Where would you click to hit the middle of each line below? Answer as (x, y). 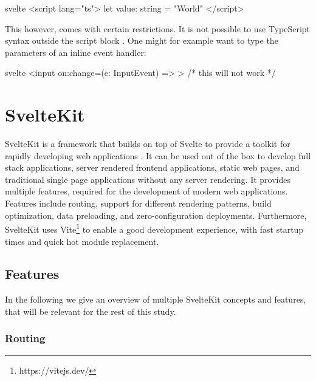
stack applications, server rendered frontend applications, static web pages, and (152, 167)
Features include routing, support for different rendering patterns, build (138, 203)
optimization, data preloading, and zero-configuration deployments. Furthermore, (156, 215)
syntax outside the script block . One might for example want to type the (142, 40)
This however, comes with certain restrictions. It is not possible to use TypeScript (158, 28)
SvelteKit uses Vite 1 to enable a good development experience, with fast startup (154, 228)
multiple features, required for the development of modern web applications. (146, 191)
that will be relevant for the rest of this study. (91, 311)
